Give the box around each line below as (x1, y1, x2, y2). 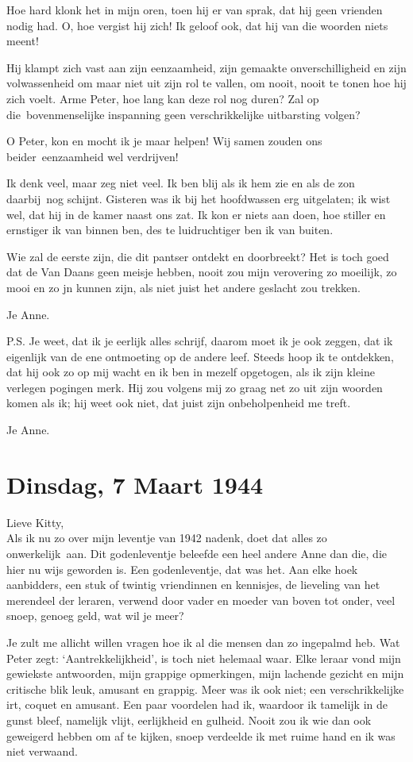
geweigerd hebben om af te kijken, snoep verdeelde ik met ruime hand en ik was (6, 727, 396, 744)
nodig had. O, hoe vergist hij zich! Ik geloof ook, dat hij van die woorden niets (6, 17, 388, 33)
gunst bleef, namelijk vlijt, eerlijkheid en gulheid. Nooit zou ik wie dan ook (6, 711, 372, 728)
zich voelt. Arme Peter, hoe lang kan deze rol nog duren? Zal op (6, 90, 319, 106)
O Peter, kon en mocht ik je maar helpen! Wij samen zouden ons (6, 133, 322, 149)
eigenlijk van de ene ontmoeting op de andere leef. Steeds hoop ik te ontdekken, (6, 348, 394, 364)
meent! (6, 33, 39, 49)
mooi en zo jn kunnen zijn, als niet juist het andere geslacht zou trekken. (6, 279, 361, 295)
